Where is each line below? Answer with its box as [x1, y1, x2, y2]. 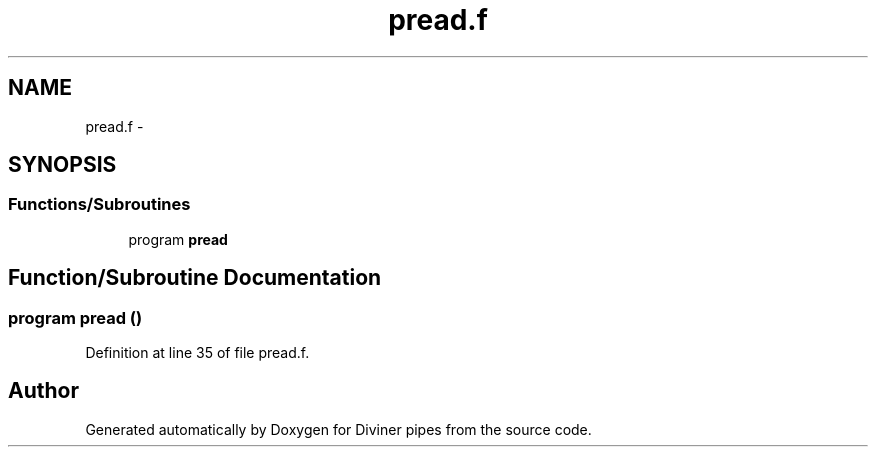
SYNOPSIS [8, 152, 117, 178]
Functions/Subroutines [8, 194, 191, 215]
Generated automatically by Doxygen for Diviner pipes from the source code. [85, 420, 592, 438]
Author [8, 378, 79, 404]
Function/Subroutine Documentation [8, 265, 382, 291]
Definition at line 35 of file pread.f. [85, 344, 310, 362]
